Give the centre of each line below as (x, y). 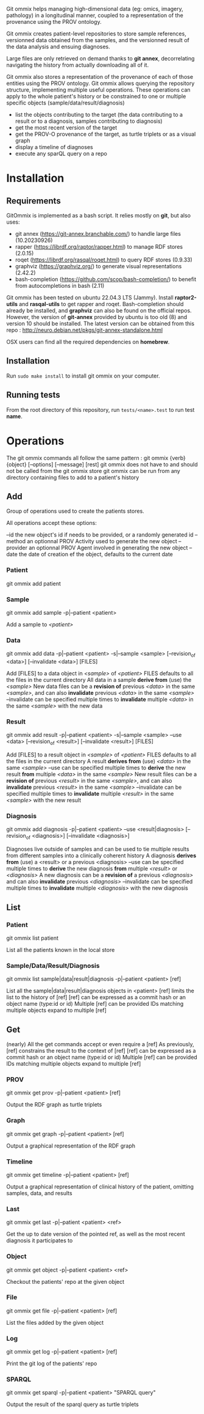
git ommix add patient (33, 584)
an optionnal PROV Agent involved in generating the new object (108, 548)
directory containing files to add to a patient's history (73, 477)
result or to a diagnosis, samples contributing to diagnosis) (89, 121)
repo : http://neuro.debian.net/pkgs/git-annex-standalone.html (85, 330)
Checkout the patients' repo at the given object (65, 1281)
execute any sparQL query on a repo (61, 153)
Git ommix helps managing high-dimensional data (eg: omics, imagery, (95, 9)
